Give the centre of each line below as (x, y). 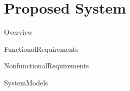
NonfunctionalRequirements (46, 66)
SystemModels (26, 82)
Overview (18, 32)
